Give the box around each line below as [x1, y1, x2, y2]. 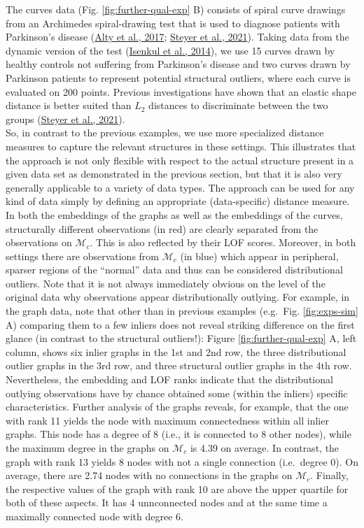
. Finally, [310, 468, 349, 483]
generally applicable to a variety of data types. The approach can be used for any [6, 180, 355, 194]
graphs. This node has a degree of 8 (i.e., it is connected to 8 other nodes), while [6, 427, 351, 441]
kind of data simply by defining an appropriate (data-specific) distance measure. [6, 194, 350, 208]
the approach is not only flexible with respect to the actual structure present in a [6, 152, 354, 167]
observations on [6, 235, 72, 250]
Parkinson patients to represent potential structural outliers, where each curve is [6, 70, 351, 85]
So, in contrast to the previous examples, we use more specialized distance [6, 125, 324, 140]
